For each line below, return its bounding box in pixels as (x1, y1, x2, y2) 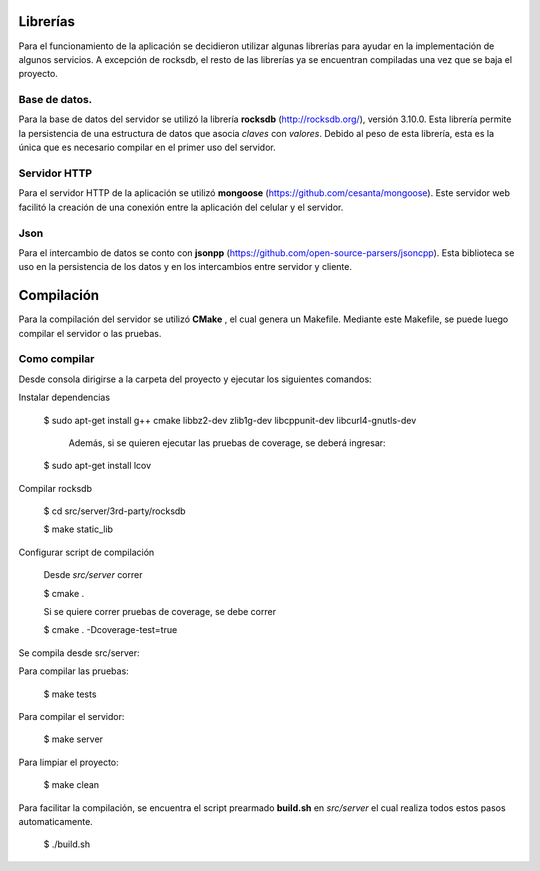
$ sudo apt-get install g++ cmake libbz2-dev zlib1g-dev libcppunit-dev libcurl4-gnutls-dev (43, 414, 417, 426)
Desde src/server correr (43, 569, 143, 581)
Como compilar (18, 352, 95, 366)
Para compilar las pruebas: (18, 665, 129, 677)
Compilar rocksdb (18, 482, 92, 494)
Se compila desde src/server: (18, 646, 140, 659)
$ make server (43, 733, 104, 745)
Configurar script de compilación (18, 546, 155, 558)
